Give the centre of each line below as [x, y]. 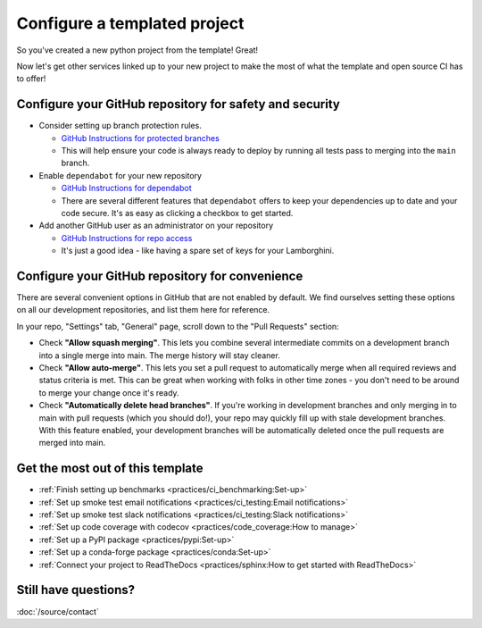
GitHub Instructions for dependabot [126, 188]
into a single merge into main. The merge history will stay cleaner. [159, 355]
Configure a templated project [130, 23]
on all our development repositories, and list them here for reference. [143, 310]
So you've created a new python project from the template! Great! [137, 50]
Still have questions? [76, 590]
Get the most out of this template [110, 469]
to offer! [31, 79]
